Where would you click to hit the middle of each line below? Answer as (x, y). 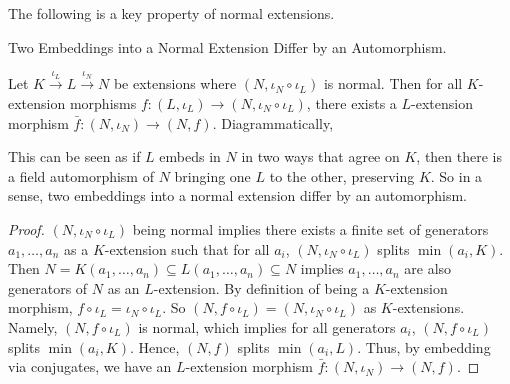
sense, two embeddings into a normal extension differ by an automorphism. (237, 195)
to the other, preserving (342, 175)
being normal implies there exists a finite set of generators (310, 228)
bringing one (212, 175)
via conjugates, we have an (90, 366)
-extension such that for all (187, 248)
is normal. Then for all (393, 83)
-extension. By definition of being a (261, 287)
